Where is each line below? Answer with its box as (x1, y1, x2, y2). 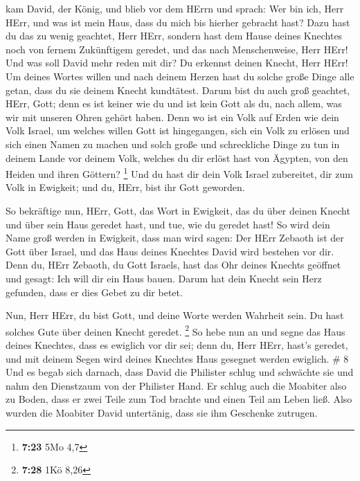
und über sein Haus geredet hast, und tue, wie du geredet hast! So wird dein (6, 217, 330, 231)
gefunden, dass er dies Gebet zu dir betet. (6, 284, 183, 299)
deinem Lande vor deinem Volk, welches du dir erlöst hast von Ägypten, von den (6, 150, 348, 165)
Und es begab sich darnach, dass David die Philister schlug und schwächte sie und (6, 365, 354, 379)
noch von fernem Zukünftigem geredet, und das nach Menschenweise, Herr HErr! (6, 42, 348, 56)
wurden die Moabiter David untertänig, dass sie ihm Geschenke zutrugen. (6, 405, 318, 419)
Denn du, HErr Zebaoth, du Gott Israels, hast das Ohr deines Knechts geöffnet (6, 257, 341, 272)
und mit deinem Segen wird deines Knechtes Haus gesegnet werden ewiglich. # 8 (6, 351, 349, 365)
